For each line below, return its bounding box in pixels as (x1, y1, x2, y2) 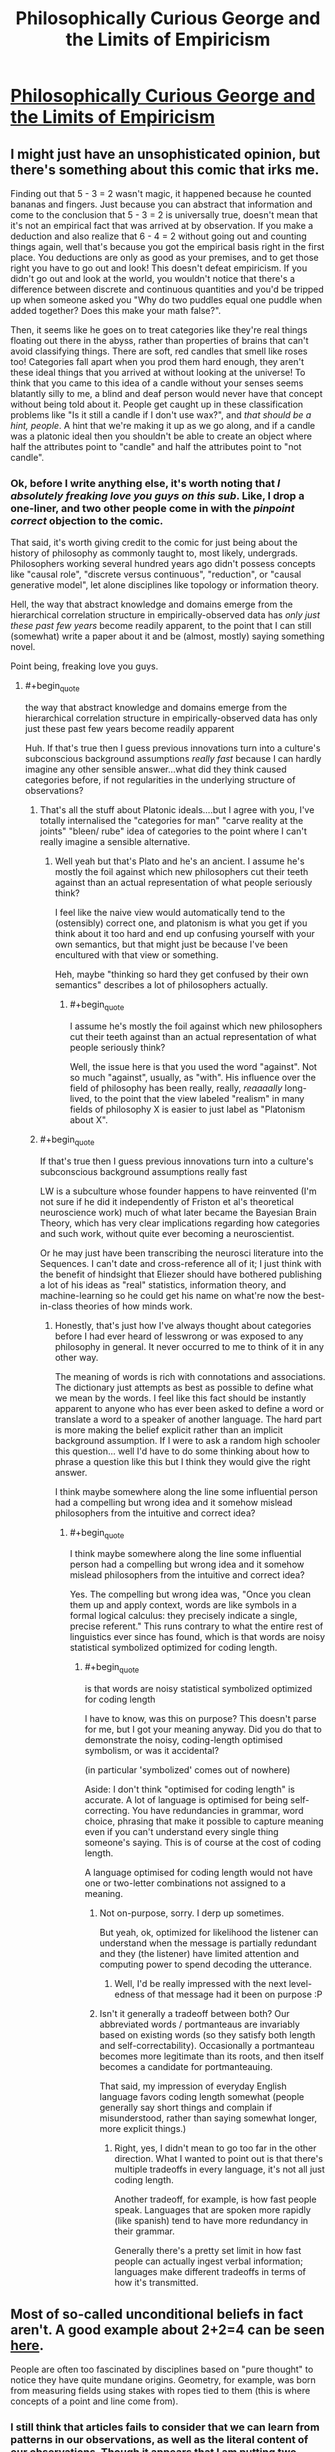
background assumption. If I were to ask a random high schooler (54, 1434, 321, 1446)
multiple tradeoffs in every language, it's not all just (114, 2163, 325, 2176)
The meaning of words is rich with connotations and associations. (54, 1370, 326, 1382)
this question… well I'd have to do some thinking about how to (54, 1445, 310, 1457)
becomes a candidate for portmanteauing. (99, 2061, 273, 2073)
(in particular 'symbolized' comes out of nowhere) (84, 1764, 291, 1776)
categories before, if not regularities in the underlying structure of (24, 774, 296, 786)
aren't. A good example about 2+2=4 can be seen (10, 2321, 325, 2338)
